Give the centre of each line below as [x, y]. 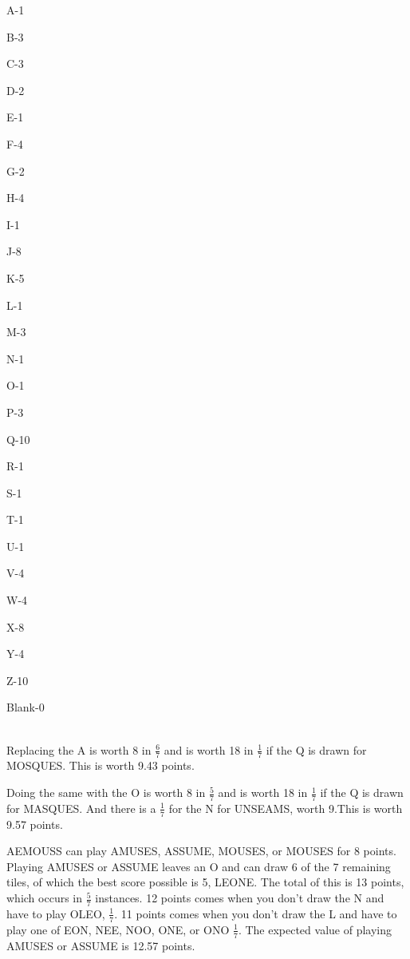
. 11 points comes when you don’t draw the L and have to [256, 913]
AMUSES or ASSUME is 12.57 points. [101, 945]
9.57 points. [35, 824]
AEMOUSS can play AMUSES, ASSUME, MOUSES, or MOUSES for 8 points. [201, 851]
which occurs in [45, 898]
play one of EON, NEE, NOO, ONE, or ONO [118, 929]
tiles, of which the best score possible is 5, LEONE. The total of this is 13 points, [205, 882]
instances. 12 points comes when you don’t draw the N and [240, 898]
